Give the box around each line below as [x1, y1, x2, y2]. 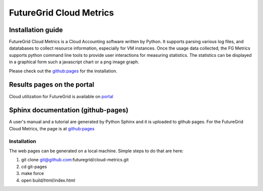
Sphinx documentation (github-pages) [9, 106, 129, 114]
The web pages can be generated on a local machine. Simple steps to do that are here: [9, 148, 184, 154]
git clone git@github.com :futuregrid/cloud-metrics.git [21, 157, 129, 163]
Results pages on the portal [9, 81, 94, 89]
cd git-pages [21, 163, 47, 170]
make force [21, 171, 44, 176]
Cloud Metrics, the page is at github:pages [9, 125, 95, 131]
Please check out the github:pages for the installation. [9, 68, 117, 74]
